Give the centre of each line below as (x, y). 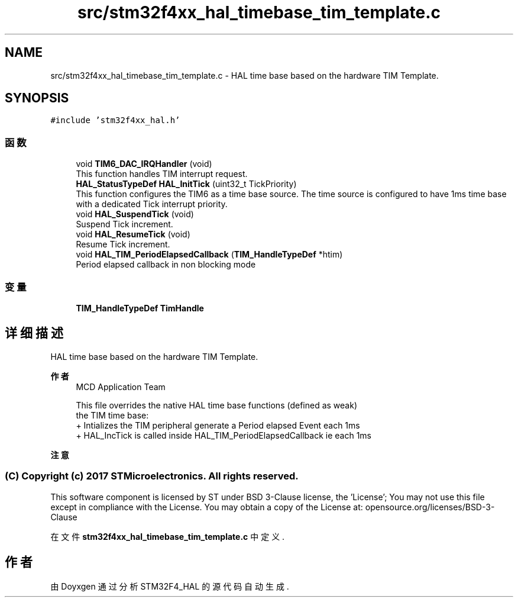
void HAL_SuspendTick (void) (135, 214)
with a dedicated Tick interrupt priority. (152, 204)
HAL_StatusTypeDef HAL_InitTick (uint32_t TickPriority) (186, 184)
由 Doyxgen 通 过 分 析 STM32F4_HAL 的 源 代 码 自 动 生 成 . (170, 587)
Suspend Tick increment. (124, 224)
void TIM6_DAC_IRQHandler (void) (144, 164)
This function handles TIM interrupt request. (162, 174)
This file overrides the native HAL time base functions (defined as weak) (217, 405)
